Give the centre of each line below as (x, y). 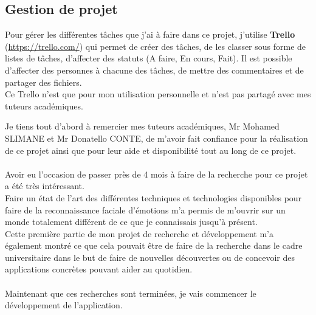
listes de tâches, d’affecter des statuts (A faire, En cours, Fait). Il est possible (149, 58)
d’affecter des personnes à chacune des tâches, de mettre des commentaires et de (154, 70)
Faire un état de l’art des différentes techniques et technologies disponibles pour (153, 197)
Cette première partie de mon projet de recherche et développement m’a (139, 233)
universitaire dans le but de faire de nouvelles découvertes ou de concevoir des (150, 257)
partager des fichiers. (43, 82)
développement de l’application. (64, 305)
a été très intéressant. (45, 186)
